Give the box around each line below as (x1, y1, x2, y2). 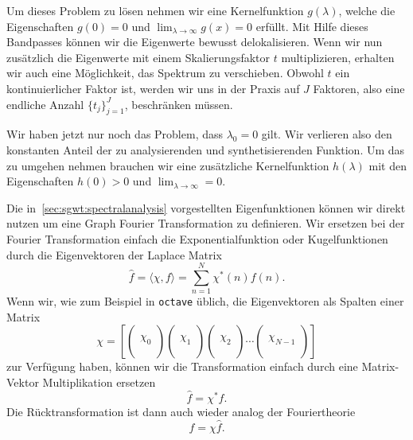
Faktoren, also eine (313, 80, 405, 96)
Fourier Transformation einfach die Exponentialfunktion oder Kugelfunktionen (6, 230, 388, 247)
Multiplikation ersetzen (42, 374, 156, 391)
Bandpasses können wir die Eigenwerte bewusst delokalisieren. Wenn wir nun (6, 33, 383, 50)
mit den (368, 157, 407, 173)
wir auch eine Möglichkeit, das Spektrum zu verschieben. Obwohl (6, 64, 324, 81)
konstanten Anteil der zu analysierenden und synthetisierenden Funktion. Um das (6, 141, 405, 158)
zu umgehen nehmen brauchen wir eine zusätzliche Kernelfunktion (6, 157, 329, 173)
